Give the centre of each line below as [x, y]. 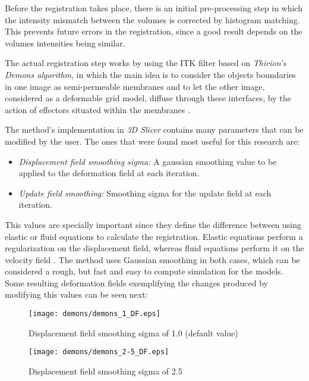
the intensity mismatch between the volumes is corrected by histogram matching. [152, 19]
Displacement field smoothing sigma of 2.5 [105, 371]
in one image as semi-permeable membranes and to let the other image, [135, 86]
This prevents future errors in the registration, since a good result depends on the [154, 31]
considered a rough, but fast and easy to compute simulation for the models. [144, 271]
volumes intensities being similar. [65, 43]
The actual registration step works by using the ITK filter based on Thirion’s [146, 63]
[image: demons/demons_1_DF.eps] [94, 314]
